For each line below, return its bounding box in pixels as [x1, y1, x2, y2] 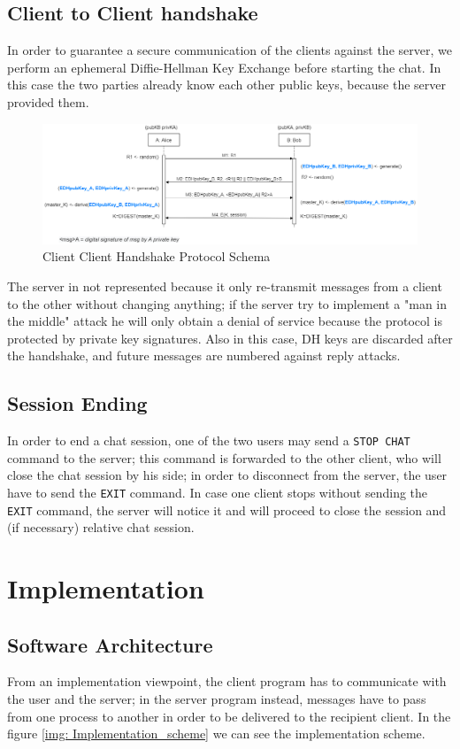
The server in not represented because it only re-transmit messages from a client [7, 276, 442, 295]
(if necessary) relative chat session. [7, 518, 195, 537]
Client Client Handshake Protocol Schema [42, 247, 271, 266]
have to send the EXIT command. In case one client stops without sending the [7, 483, 428, 501]
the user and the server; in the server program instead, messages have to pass [7, 690, 426, 708]
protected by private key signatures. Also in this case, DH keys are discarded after [7, 328, 453, 347]
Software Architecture [7, 630, 213, 658]
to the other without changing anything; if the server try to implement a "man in [7, 294, 448, 313]
